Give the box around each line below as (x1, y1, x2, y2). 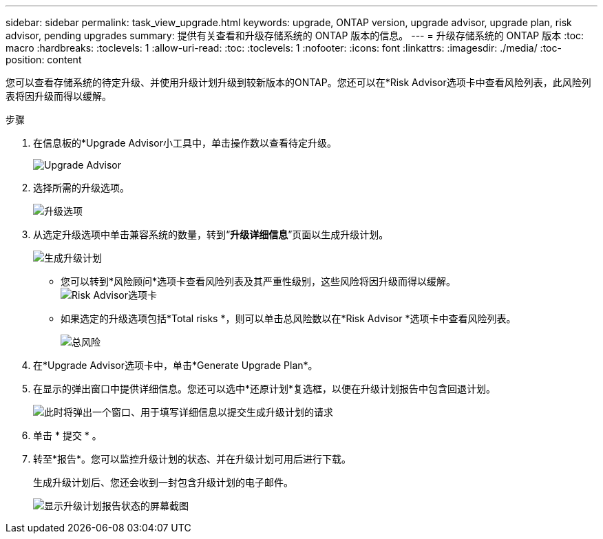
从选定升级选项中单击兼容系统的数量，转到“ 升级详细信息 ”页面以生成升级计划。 (33, 229, 389, 240)
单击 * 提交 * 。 (33, 430, 102, 441)
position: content (6, 54, 82, 65)
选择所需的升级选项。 (33, 182, 129, 193)
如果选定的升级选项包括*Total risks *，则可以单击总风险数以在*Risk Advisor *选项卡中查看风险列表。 (61, 313, 516, 324)
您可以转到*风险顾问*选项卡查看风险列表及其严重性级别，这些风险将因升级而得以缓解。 (61, 275, 456, 287)
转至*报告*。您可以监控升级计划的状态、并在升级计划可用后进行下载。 (33, 453, 352, 465)
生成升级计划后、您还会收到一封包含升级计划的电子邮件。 (33, 476, 293, 488)
